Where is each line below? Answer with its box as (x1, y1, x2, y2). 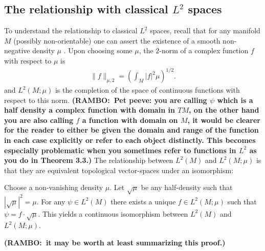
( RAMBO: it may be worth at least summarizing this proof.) (4, 237, 226, 248)
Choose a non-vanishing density (4, 182, 103, 193)
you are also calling (4, 114, 74, 125)
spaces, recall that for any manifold (150, 25, 260, 36)
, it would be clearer (187, 114, 260, 125)
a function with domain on (82, 114, 178, 125)
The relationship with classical (4, 1, 168, 17)
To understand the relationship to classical (4, 25, 138, 36)
